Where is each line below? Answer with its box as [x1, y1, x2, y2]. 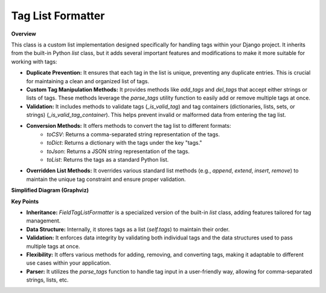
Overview [11, 30, 36, 37]
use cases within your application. [26, 259, 111, 266]
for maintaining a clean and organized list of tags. [26, 77, 150, 84]
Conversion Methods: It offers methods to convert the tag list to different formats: [26, 122, 232, 130]
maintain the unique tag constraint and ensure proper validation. [26, 175, 187, 183]
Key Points [11, 198, 39, 205]
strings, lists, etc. [26, 276, 69, 283]
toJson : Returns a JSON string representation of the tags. [46, 148, 190, 155]
